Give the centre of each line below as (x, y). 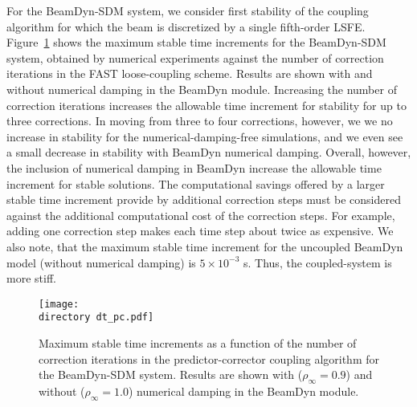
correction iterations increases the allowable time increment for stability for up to (206, 105)
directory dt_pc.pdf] (96, 317)
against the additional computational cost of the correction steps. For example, (201, 215)
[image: (59, 304)
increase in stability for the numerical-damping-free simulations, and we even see (205, 136)
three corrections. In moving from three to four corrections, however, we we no (200, 121)
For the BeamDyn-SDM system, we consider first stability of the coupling (188, 10)
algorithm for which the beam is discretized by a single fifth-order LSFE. (186, 26)
